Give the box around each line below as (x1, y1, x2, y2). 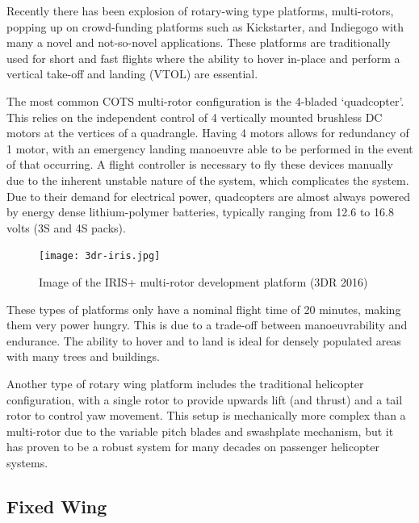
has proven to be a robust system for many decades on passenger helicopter (6, 438, 379, 455)
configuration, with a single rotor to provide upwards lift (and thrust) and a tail (6, 391, 403, 408)
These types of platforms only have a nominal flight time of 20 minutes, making (6, 300, 401, 317)
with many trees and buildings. (6, 348, 160, 365)
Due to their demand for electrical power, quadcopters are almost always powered (6, 187, 410, 204)
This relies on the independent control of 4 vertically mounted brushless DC (6, 108, 383, 125)
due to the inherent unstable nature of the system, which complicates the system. (6, 171, 409, 188)
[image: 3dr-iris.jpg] (39, 250, 161, 262)
